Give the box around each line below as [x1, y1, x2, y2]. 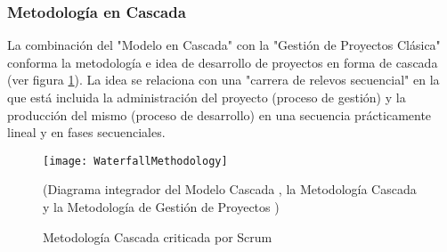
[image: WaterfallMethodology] [43, 154, 228, 167]
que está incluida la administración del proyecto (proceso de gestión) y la [7, 88, 406, 106]
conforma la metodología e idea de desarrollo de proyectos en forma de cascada [7, 53, 438, 71]
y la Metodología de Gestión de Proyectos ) [43, 198, 280, 216]
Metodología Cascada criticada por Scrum [43, 227, 272, 246]
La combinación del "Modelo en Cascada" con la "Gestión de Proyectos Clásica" [7, 36, 441, 54]
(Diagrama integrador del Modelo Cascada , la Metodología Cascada [43, 180, 417, 199]
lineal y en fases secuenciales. [7, 123, 166, 142]
